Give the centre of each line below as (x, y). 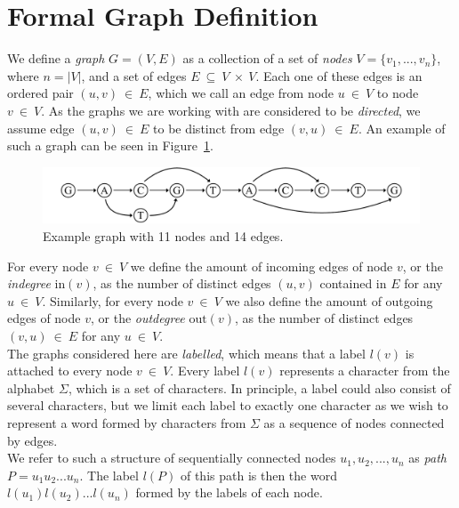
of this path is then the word (258, 475)
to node (398, 93)
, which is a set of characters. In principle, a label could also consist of (259, 387)
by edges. (32, 440)
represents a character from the (365, 371)
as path (427, 458)
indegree (29, 283)
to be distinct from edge (219, 128)
